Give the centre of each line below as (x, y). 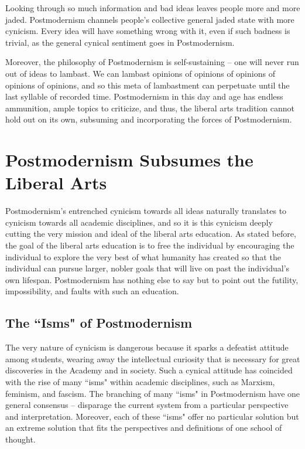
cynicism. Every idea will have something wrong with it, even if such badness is (148, 31)
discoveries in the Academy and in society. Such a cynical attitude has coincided (149, 370)
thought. (20, 439)
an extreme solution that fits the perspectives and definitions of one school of (144, 428)
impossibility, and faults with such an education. (92, 291)
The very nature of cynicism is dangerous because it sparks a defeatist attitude (147, 347)
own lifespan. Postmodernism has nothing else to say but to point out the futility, (152, 279)
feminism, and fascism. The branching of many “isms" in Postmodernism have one (153, 393)
